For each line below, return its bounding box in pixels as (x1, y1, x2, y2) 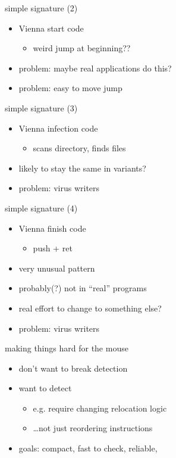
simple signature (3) (5, 101, 78, 114)
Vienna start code (18, 21, 84, 34)
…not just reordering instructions (33, 422, 153, 434)
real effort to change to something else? (18, 301, 162, 314)
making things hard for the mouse (5, 342, 128, 354)
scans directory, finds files (33, 142, 126, 154)
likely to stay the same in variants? (18, 161, 146, 174)
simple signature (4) (5, 201, 78, 214)
